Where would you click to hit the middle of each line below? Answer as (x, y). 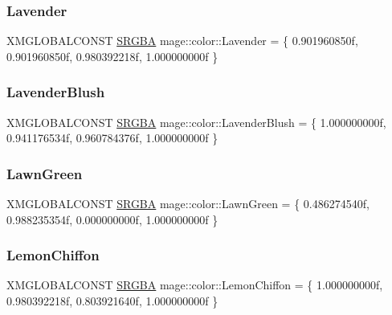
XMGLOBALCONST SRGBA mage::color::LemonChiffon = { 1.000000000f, (195, 285)
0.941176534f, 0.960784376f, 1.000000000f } (112, 138)
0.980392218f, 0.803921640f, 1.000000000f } (112, 301)
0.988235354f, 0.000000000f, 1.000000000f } (112, 219)
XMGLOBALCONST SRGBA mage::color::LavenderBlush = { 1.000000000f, (196, 122)
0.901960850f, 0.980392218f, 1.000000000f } (112, 56)
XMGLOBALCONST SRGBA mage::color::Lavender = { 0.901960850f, (182, 41)
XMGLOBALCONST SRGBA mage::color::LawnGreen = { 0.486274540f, (188, 204)
